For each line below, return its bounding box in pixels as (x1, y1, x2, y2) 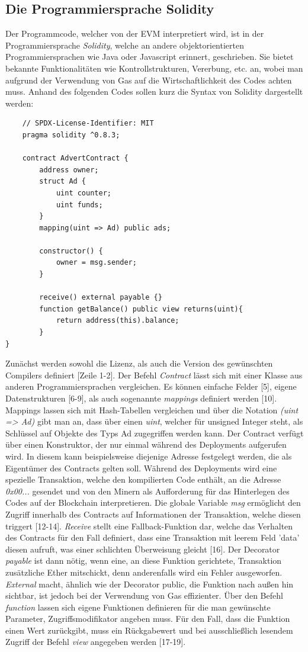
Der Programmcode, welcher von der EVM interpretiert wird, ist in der (5, 27, 264, 40)
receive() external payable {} (39, 293, 162, 302)
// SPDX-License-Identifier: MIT (22, 119, 154, 128)
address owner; (39, 165, 99, 174)
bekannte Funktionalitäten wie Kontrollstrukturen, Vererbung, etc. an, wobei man (5, 62, 303, 74)
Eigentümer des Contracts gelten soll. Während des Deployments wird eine (5, 461, 277, 474)
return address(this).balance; (56, 316, 179, 325)
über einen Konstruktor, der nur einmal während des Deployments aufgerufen (5, 438, 287, 451)
